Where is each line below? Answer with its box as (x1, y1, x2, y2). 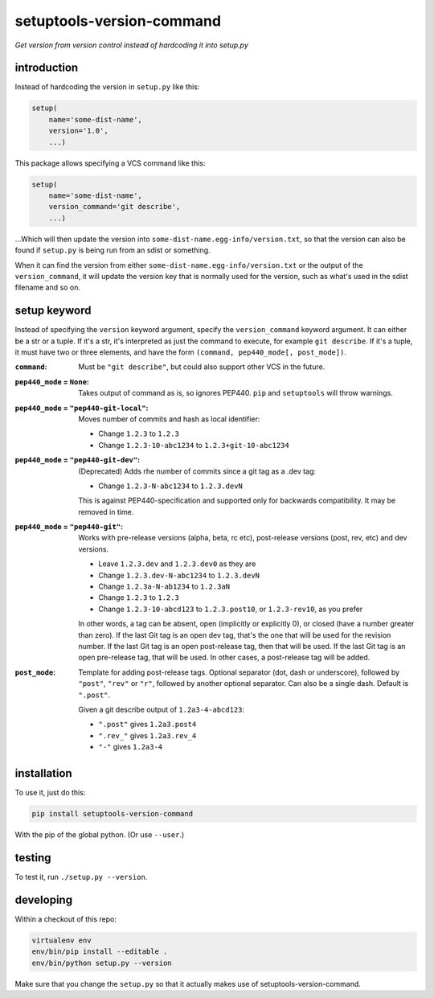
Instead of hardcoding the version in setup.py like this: (14, 82, 200, 92)
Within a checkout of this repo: (14, 914, 117, 924)
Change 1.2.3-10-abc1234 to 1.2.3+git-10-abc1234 (98, 440, 289, 450)
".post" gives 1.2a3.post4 (98, 720, 197, 729)
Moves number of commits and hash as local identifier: (78, 414, 260, 424)
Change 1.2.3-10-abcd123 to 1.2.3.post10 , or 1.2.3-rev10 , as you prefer (98, 604, 363, 614)
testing (14, 851, 51, 865)
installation (14, 766, 72, 780)
